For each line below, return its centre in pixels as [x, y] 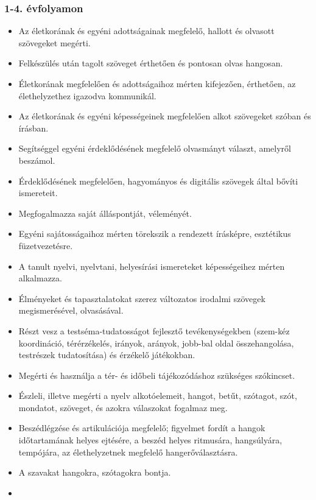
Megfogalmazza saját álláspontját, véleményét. [105, 213]
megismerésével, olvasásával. [71, 310]
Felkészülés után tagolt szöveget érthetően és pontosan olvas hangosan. [151, 63]
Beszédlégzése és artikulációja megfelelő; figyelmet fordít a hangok [142, 428]
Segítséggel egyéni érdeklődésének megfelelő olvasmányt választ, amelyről [155, 148]
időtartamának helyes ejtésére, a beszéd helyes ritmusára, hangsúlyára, [150, 440]
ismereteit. [38, 193]
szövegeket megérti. [54, 42]
